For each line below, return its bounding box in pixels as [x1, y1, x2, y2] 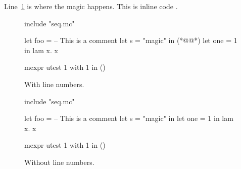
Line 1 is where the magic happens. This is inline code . [4, 1, 178, 11]
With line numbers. [24, 78, 84, 89]
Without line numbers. [24, 156, 94, 167]
